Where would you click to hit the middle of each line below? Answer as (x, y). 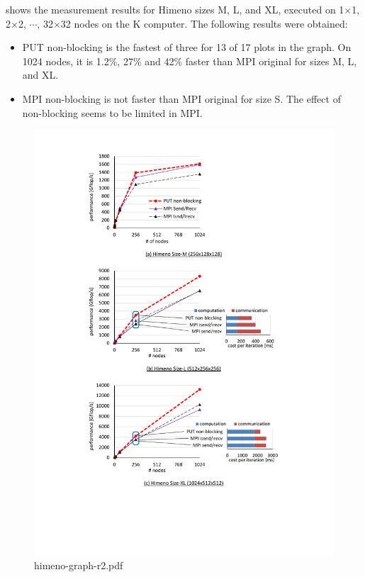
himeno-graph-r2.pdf (79, 565)
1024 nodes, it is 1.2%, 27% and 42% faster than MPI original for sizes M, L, (190, 61)
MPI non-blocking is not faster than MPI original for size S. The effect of (181, 98)
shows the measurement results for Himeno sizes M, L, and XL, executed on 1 (175, 9)
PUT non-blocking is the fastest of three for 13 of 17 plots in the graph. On (187, 47)
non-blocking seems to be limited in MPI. (112, 112)
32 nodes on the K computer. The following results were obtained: (204, 23)
